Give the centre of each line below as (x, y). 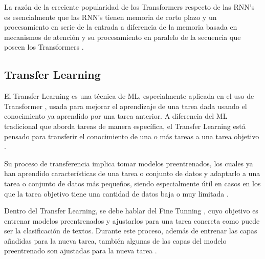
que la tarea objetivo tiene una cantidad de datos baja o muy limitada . (116, 193)
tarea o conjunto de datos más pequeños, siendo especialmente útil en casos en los (132, 183)
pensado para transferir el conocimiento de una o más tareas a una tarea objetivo (132, 136)
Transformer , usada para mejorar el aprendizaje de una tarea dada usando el (126, 106)
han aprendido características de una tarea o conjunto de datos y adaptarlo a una (132, 173)
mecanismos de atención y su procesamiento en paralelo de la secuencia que (123, 37)
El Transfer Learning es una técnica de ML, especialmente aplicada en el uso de (129, 96)
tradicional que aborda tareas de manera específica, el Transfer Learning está (125, 126)
